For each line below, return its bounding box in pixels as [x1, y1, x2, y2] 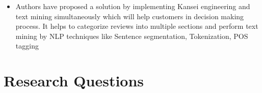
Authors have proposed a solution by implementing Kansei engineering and [15, 1, 250, 11]
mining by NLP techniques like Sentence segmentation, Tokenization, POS [15, 30, 248, 41]
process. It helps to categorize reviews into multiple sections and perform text [15, 21, 258, 31]
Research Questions [4, 70, 144, 91]
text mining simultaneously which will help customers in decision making [15, 11, 244, 21]
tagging [15, 40, 39, 51]
